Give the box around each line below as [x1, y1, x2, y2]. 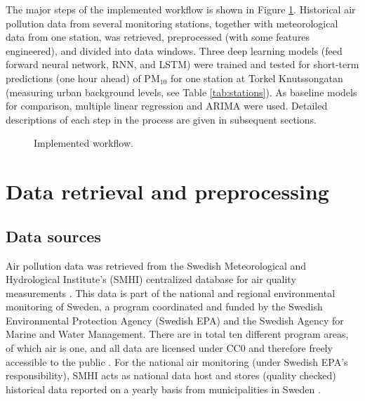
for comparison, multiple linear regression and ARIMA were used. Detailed [6, 98, 328, 113]
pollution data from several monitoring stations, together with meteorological [6, 15, 338, 30]
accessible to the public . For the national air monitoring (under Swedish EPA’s [6, 354, 348, 369]
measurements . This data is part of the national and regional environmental [6, 285, 336, 300]
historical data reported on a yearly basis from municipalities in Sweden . [6, 381, 321, 396]
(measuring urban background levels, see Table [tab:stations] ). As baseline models [6, 84, 357, 99]
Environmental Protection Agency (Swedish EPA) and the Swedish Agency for [6, 313, 344, 327]
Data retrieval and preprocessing [6, 177, 329, 206]
